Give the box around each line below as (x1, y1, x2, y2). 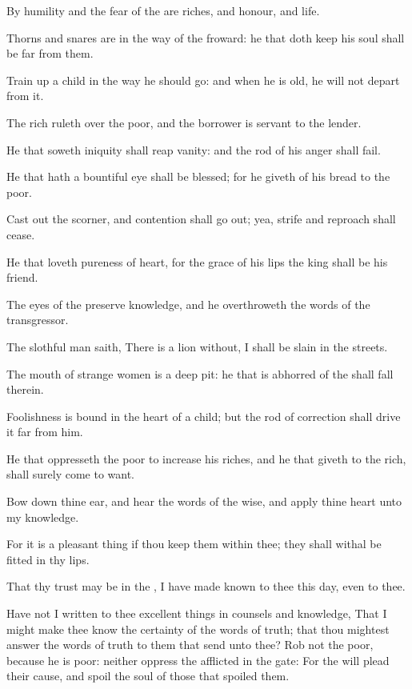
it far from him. (6, 423, 83, 440)
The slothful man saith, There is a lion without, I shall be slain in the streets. (6, 338, 388, 355)
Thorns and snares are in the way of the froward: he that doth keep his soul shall (6, 29, 405, 46)
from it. (6, 87, 44, 104)
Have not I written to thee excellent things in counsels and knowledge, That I (6, 605, 387, 622)
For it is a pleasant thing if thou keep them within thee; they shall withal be (6, 535, 382, 552)
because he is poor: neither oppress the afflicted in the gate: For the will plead (6, 651, 390, 668)
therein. (6, 381, 44, 398)
